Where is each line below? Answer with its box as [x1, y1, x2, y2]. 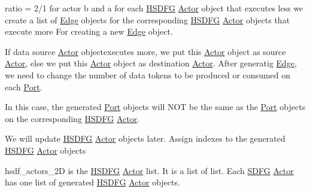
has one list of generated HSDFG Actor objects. [5, 176, 180, 188]
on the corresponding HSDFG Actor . [5, 112, 140, 124]
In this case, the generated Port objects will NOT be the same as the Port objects [5, 100, 306, 113]
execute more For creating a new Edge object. [5, 25, 173, 38]
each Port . [5, 80, 42, 93]
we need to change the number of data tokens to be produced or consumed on [5, 68, 291, 81]
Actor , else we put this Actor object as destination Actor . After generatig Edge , [5, 57, 297, 69]
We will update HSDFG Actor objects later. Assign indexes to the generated [5, 132, 285, 145]
